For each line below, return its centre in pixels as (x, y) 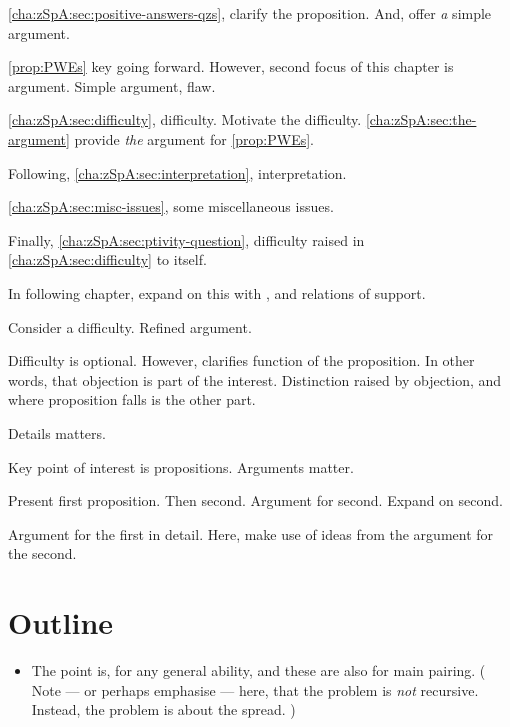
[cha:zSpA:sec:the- (421, 119)
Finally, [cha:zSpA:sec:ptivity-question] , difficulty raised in (186, 239)
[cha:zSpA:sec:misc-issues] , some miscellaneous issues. (171, 206)
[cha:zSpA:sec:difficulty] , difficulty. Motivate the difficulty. (185, 119)
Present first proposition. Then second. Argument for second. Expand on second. (255, 500)
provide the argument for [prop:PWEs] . (194, 138)
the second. (42, 553)
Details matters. (57, 432)
